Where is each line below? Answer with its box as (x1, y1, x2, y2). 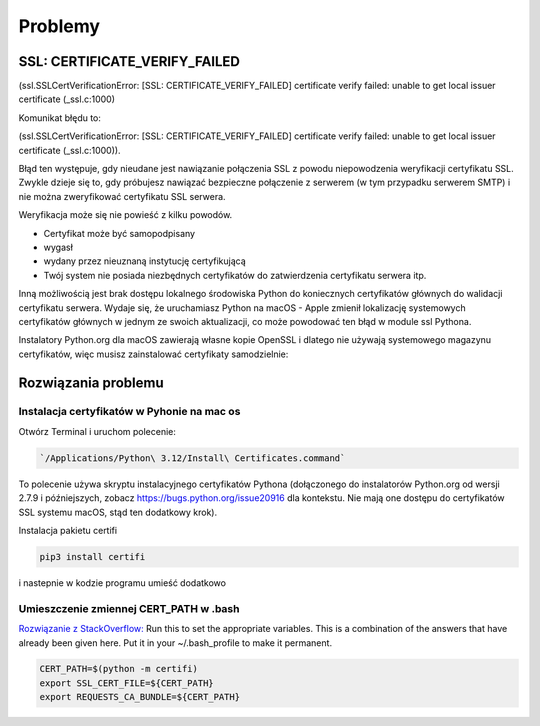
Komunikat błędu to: (18, 111, 102, 124)
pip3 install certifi (39, 551, 146, 562)
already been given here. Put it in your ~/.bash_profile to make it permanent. (18, 636, 333, 649)
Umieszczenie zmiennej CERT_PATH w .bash (18, 601, 240, 615)
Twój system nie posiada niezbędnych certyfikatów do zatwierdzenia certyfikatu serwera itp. (43, 269, 427, 281)
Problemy (18, 15, 100, 37)
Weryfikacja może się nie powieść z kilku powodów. (18, 209, 233, 221)
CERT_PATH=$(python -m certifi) (39, 663, 199, 675)
